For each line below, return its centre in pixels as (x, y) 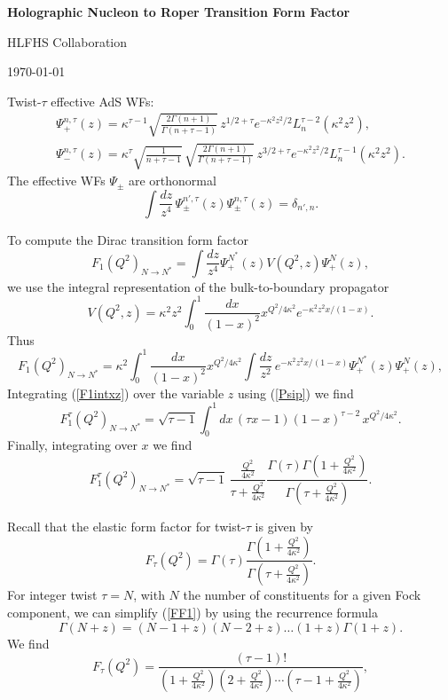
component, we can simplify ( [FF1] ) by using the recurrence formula (193, 612)
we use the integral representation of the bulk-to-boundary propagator (198, 286)
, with (149, 595)
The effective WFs (56, 181)
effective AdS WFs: (102, 101)
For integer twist (52, 595)
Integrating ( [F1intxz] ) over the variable (116, 393)
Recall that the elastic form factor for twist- (126, 526)
